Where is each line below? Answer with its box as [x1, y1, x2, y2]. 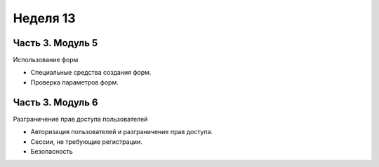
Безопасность [30, 147, 73, 155]
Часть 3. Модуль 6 [13, 96, 98, 108]
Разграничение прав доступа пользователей [13, 115, 148, 123]
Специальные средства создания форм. [30, 68, 152, 77]
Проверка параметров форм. [30, 78, 119, 87]
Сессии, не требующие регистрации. [30, 137, 143, 146]
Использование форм [13, 56, 79, 64]
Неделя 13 [13, 10, 77, 26]
